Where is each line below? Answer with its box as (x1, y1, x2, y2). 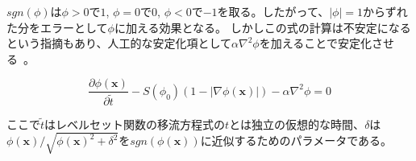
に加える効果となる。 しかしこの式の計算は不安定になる (114, 19, 411, 35)
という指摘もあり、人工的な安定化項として (6, 35, 232, 52)
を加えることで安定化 (259, 35, 372, 52)
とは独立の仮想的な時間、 (229, 115, 365, 132)
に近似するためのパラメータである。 (200, 132, 393, 149)
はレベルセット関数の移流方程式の (44, 115, 226, 132)
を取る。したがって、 (217, 3, 330, 19)
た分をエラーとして (6, 19, 108, 35)
